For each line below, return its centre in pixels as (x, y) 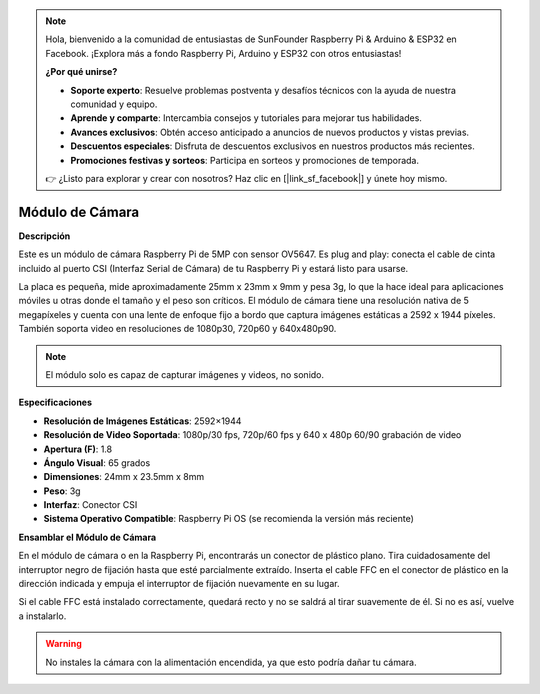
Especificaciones (55, 402)
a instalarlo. (42, 616)
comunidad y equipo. (114, 104)
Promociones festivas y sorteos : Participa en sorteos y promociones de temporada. (245, 160)
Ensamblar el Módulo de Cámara (87, 537)
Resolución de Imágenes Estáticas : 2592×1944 (142, 421)
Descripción (44, 236)
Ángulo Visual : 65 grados (97, 462)
